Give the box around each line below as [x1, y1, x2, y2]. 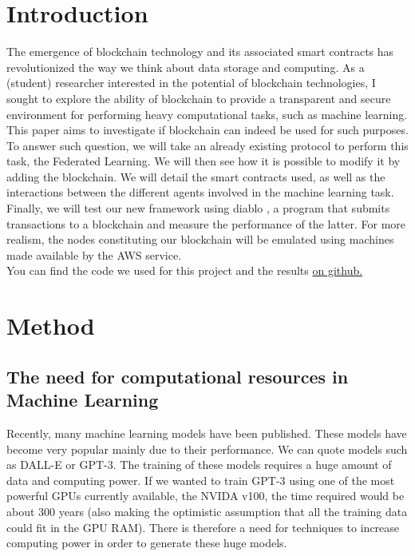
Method [6, 309, 95, 342]
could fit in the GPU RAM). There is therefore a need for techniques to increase [6, 518, 400, 535]
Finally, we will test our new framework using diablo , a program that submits [6, 200, 390, 216]
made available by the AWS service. [6, 246, 182, 263]
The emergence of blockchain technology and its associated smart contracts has [6, 43, 394, 60]
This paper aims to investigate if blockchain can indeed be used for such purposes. [6, 121, 409, 138]
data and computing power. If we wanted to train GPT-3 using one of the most [6, 471, 395, 488]
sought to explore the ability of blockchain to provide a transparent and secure [6, 89, 391, 106]
